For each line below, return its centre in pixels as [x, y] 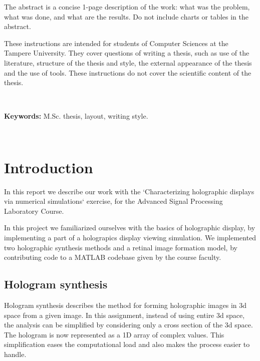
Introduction [49, 167]
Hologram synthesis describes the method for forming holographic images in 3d [125, 305]
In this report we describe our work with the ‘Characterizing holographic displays [129, 191]
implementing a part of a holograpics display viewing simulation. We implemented [130, 238]
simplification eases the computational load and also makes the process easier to [127, 344]
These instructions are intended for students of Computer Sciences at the [116, 43]
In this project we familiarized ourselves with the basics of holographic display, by [130, 228]
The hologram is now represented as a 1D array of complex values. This [114, 334]
